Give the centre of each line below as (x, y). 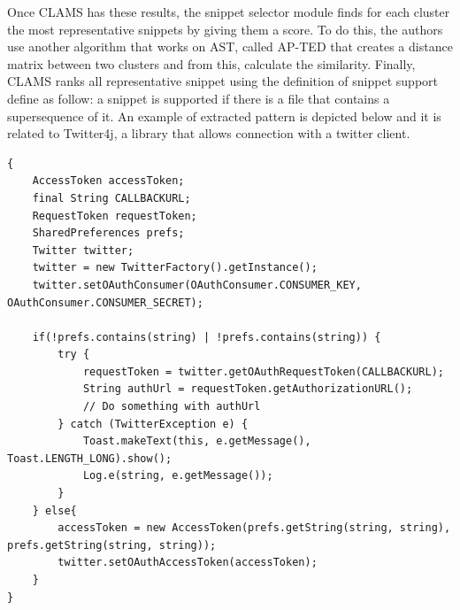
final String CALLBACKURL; (111, 198)
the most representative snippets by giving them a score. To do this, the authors (225, 29)
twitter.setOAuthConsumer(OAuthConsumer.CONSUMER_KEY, (197, 285)
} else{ (54, 510)
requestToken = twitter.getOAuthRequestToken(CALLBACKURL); (263, 371)
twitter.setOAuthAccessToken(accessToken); (188, 563)
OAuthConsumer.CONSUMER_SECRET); (105, 302)
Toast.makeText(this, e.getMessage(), (197, 441)
